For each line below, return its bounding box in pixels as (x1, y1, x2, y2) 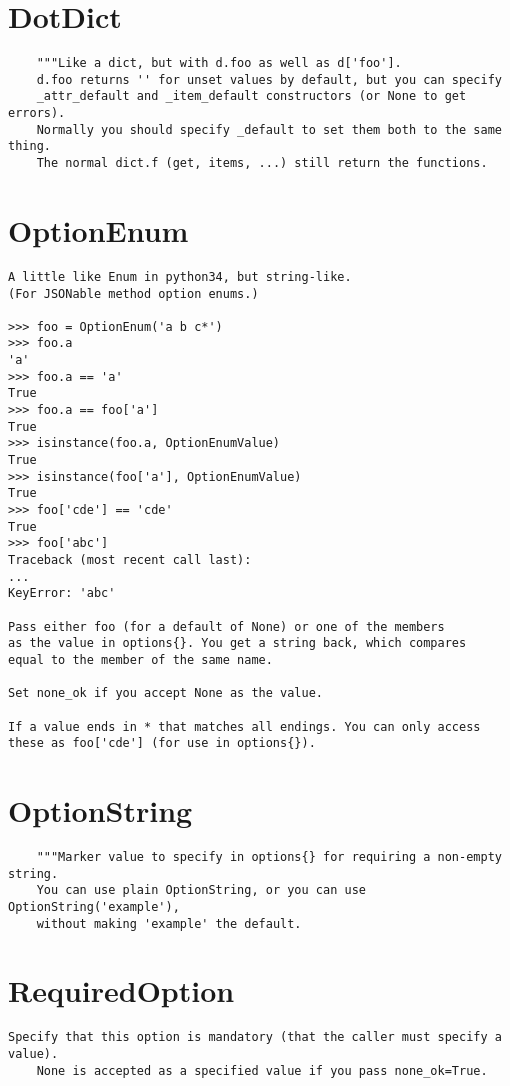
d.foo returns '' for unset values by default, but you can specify (36, 72, 502, 87)
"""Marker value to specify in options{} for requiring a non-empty (36, 850, 502, 864)
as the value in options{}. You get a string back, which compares (8, 636, 467, 651)
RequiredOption (8, 970, 235, 1011)
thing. (8, 139, 51, 154)
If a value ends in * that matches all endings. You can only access (8, 719, 481, 734)
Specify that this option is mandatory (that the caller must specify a (8, 1030, 502, 1045)
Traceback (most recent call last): (8, 553, 252, 567)
